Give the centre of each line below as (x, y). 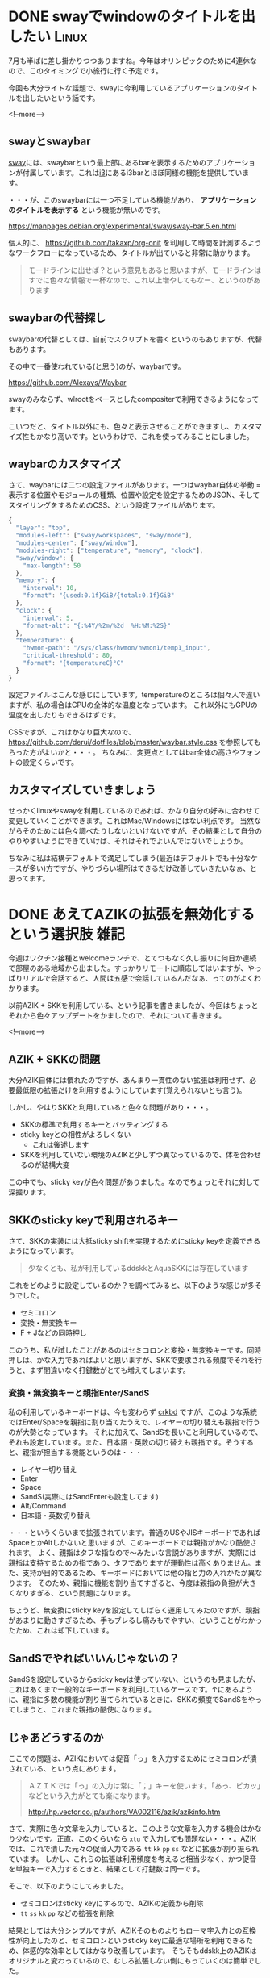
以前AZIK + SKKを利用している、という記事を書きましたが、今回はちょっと (133, 1006)
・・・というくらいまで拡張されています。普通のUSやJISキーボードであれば (135, 1533)
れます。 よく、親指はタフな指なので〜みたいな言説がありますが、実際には (133, 1553)
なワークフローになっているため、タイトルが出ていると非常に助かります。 (131, 253)
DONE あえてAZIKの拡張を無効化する (132, 914)
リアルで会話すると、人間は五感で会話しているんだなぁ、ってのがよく (138, 978)
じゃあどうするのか (56, 1737)
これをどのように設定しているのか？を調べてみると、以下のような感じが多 (132, 1285)
